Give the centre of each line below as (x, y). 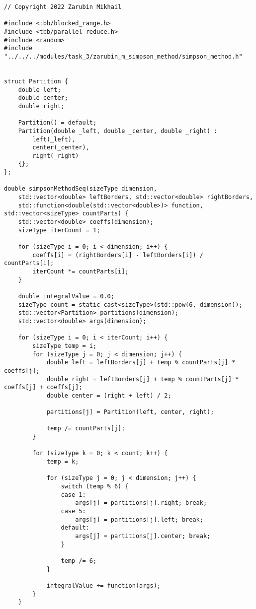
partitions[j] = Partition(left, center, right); (130, 412)
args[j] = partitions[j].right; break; (141, 503)
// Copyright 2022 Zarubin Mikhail (63, 7)
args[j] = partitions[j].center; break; (143, 536)
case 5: (73, 511)
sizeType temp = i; (65, 346)
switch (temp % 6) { (95, 487)
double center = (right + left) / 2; (109, 395)
